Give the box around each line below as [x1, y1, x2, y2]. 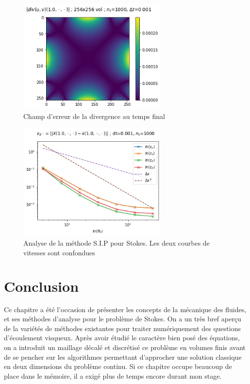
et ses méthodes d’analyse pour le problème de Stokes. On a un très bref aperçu [4, 314, 241, 324]
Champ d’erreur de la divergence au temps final [23, 111, 165, 121]
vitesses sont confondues [23, 247, 95, 257]
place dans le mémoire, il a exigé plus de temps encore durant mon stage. [4, 370, 222, 381]
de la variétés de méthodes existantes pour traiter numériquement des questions [4, 323, 241, 333]
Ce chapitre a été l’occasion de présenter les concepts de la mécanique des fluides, [4, 304, 247, 314]
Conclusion [4, 276, 79, 296]
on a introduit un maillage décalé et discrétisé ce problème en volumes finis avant [4, 342, 246, 352]
